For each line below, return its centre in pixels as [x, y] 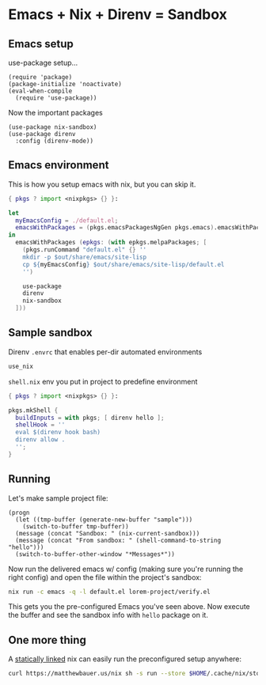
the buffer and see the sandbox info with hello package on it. [108, 615]
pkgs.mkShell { [33, 410]
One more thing [47, 640]
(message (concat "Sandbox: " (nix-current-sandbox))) [108, 533]
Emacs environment [59, 165]
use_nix [21, 366]
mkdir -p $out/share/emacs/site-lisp [85, 257]
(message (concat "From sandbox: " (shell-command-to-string [118, 540]
